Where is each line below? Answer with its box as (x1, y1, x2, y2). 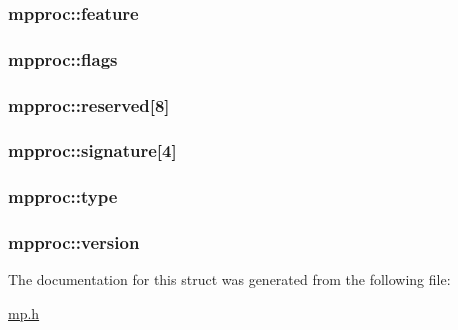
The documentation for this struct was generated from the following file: (8, 269, 451, 290)
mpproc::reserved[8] (8, 92, 170, 117)
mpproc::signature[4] (8, 138, 177, 163)
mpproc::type (8, 184, 118, 209)
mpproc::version (8, 230, 140, 255)
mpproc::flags (8, 46, 118, 71)
